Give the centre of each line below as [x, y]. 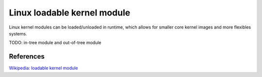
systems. [18, 33]
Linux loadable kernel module [70, 13]
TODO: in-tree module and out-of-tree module [55, 43]
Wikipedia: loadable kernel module [43, 68]
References [27, 56]
